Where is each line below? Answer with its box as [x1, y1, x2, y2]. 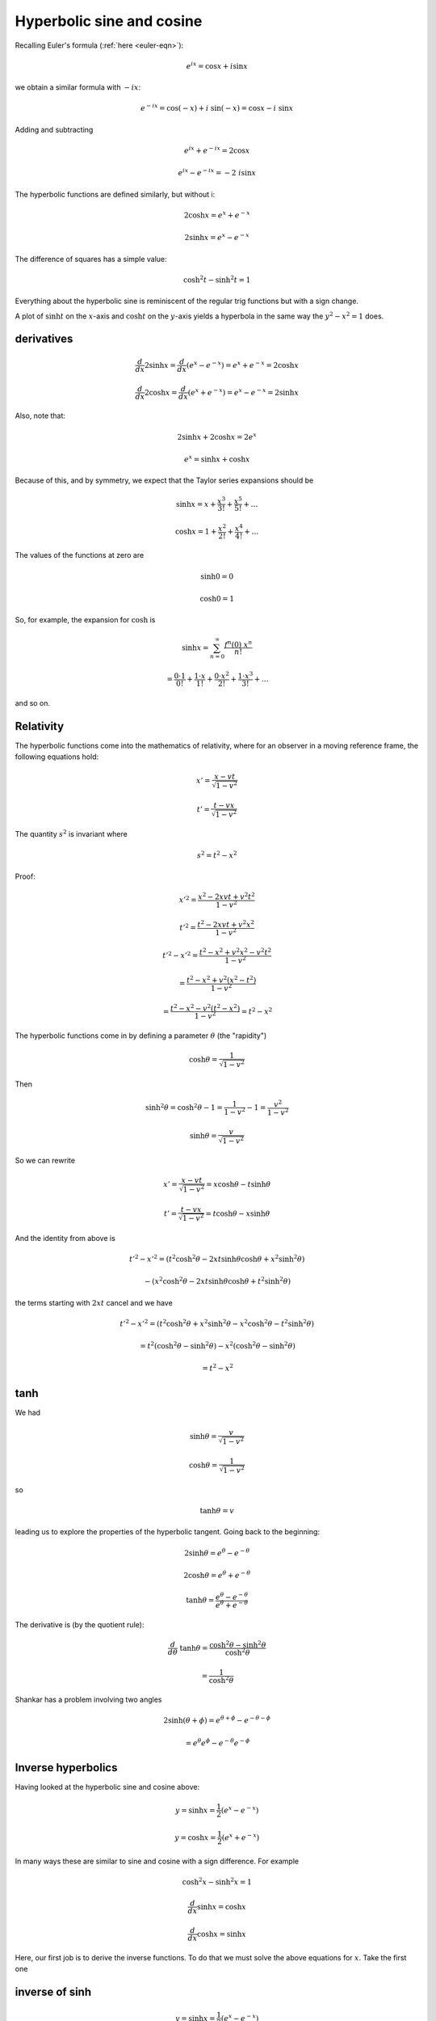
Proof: [15, 871, 36, 881]
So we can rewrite [15, 1156, 76, 1166]
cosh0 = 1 [199, 594, 234, 604]
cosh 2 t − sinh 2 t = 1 [182, 274, 251, 285]
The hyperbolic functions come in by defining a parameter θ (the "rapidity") [15, 1031, 267, 1040]
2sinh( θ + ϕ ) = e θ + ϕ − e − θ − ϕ [163, 1715, 270, 1725]
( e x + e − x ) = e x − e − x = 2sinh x [187, 386, 299, 397]
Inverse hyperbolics [15, 1761, 118, 1774]
